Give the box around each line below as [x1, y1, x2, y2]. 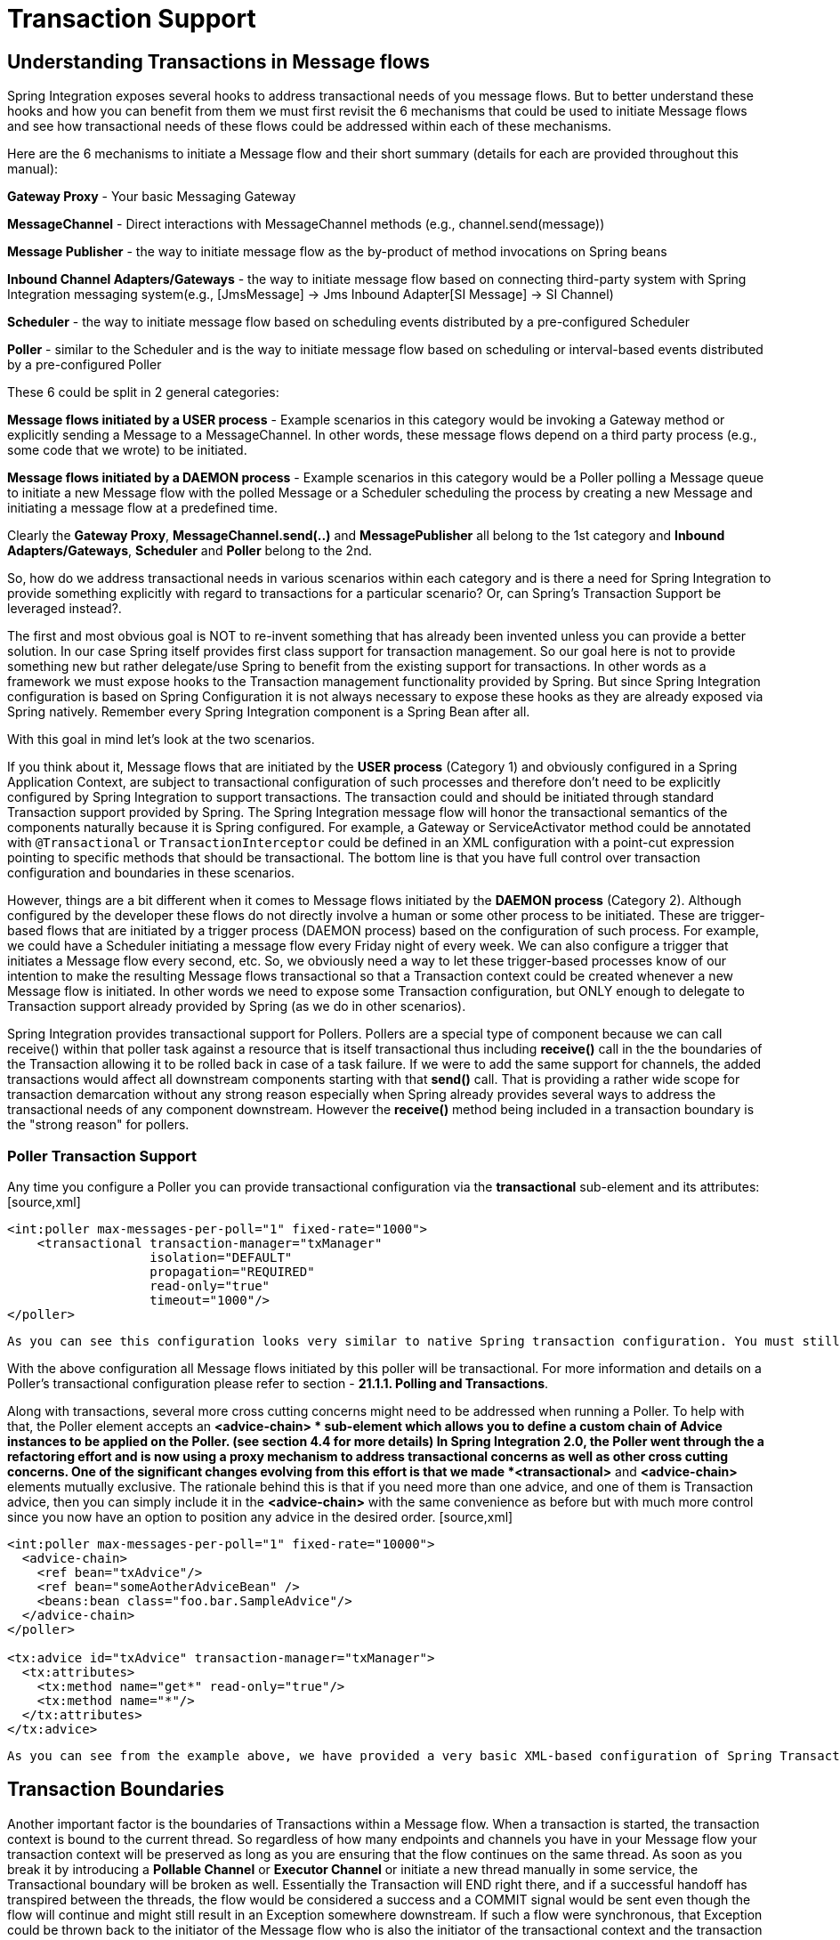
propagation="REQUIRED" [149, 1264, 315, 1279]
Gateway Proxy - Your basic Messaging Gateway [7, 189, 296, 205]
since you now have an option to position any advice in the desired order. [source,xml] [7, 1508, 513, 1524]
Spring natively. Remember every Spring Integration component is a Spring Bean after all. [7, 704, 530, 720]
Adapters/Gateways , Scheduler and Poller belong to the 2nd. [7, 543, 373, 559]
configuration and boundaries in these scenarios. [7, 865, 295, 881]
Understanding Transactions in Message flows [7, 50, 431, 73]
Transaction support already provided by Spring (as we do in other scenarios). [7, 998, 466, 1014]
